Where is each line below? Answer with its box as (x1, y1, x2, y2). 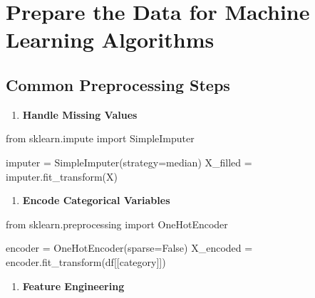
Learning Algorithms (6, 25, 215, 54)
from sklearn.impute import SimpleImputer (6, 131, 195, 146)
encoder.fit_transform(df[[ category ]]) (6, 254, 166, 269)
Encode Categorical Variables (22, 193, 170, 208)
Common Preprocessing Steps (6, 73, 230, 95)
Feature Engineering (22, 278, 125, 293)
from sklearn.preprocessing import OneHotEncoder (6, 216, 228, 231)
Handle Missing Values (22, 107, 138, 122)
